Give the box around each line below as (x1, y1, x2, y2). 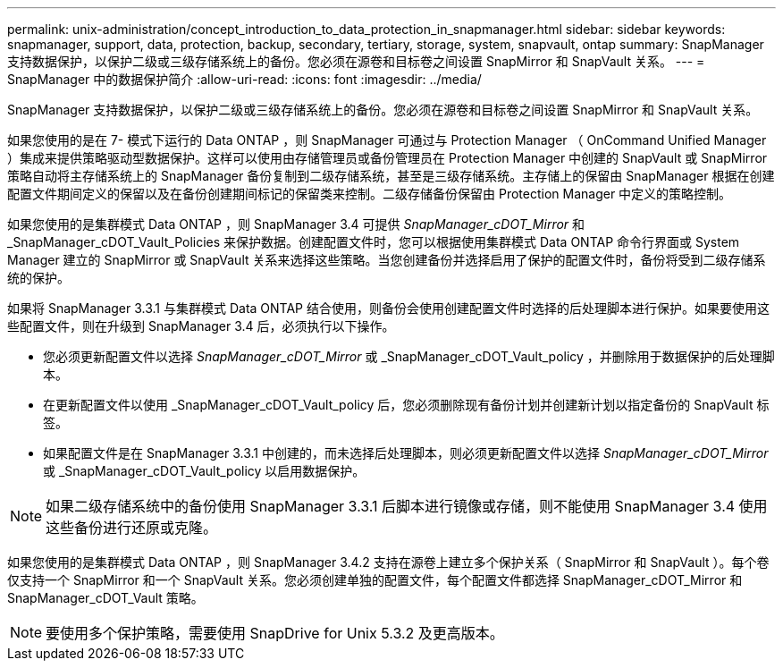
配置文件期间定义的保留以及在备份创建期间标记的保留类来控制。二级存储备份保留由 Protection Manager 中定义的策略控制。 (7, 186, 732, 201)
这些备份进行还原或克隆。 (46, 519, 218, 537)
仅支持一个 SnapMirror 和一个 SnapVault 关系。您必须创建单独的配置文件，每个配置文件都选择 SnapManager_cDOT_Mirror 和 (7, 572, 743, 588)
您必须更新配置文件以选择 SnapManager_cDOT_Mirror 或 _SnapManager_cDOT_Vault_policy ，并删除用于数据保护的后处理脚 (43, 349, 775, 364)
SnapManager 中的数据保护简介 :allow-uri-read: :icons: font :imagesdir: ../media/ (7, 72, 482, 87)
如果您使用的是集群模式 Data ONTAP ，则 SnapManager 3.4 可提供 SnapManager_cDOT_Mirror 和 (7, 216, 585, 232)
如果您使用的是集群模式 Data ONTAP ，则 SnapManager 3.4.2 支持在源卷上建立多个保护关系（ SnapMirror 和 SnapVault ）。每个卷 (7, 554, 770, 570)
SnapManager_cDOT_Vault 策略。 (7, 590, 204, 605)
